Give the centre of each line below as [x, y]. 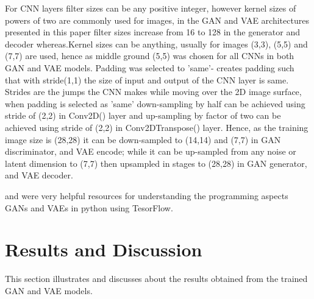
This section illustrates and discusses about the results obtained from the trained [156, 279]
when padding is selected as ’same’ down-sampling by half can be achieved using [155, 103]
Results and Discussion [104, 249]
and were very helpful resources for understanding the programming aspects [147, 195]
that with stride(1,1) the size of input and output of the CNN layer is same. [147, 79]
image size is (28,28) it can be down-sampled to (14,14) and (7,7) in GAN [143, 139]
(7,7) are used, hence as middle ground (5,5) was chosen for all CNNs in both [150, 56]
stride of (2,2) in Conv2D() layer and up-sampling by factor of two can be [143, 115]
